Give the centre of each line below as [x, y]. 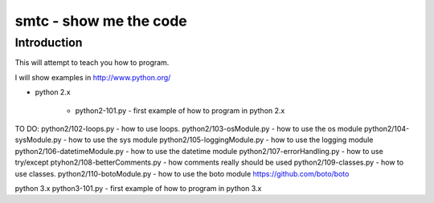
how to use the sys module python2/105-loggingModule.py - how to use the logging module [221, 140]
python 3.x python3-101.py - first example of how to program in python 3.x [138, 188]
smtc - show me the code [101, 21]
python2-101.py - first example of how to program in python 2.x [180, 110]
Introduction [49, 43]
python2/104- [387, 128]
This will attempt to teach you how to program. [92, 63]
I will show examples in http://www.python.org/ [93, 77]
